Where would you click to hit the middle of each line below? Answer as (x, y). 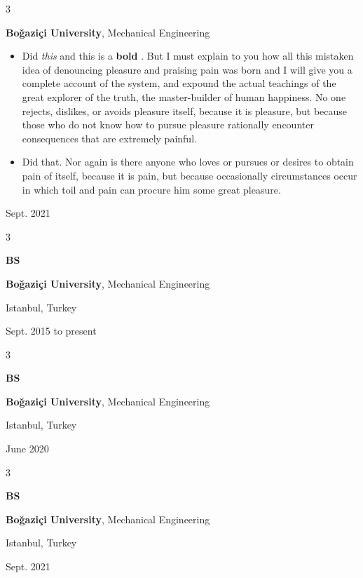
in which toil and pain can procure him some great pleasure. (151, 189)
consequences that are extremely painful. (109, 138)
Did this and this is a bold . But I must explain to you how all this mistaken (188, 56)
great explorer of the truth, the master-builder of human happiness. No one (184, 96)
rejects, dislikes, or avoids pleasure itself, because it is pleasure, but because (185, 110)
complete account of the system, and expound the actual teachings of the (179, 83)
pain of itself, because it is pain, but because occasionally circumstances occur (190, 175)
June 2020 (27, 449)
